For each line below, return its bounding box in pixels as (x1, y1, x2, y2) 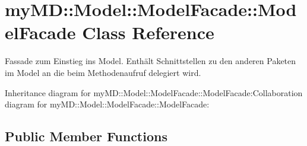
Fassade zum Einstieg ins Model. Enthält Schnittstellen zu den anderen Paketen (5, 55, 296, 67)
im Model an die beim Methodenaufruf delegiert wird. (5, 66, 201, 78)
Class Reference (82, 20, 214, 45)
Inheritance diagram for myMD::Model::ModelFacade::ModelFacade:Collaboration (5, 86, 303, 99)
